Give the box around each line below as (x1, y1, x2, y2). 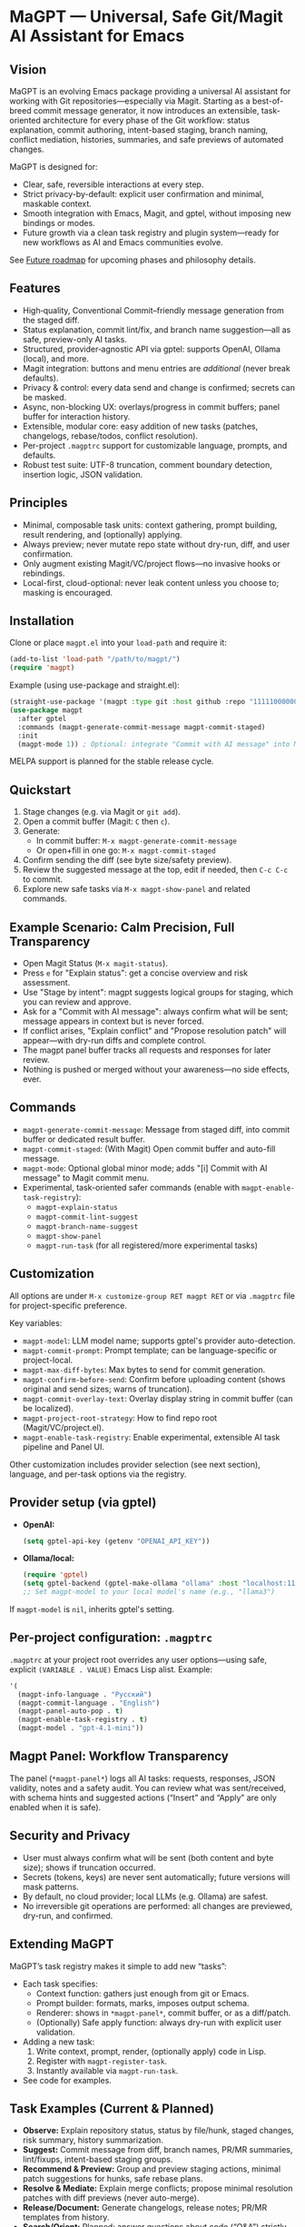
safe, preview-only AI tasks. (22, 333, 127, 344)
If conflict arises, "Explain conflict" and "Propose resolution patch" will (22, 1025, 287, 1036)
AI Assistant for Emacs (9, 25, 185, 46)
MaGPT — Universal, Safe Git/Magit (9, 6, 284, 27)
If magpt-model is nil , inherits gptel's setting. (9, 1604, 175, 1614)
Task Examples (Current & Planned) (9, 2101, 215, 2116)
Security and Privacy (9, 1828, 131, 1844)
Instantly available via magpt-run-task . (35, 2064, 179, 2076)
